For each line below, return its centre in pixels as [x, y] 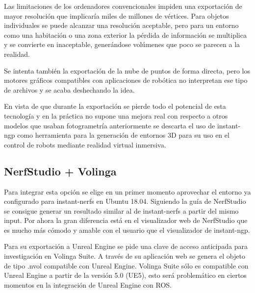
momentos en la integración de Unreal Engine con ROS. [88, 284]
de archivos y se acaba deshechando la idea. [69, 89]
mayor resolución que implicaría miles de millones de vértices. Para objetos [116, 15]
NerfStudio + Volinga [60, 171]
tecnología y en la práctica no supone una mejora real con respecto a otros [116, 115]
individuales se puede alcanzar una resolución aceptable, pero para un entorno [121, 25]
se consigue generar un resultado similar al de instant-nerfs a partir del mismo [121, 210]
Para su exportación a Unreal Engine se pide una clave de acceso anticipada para [126, 246]
